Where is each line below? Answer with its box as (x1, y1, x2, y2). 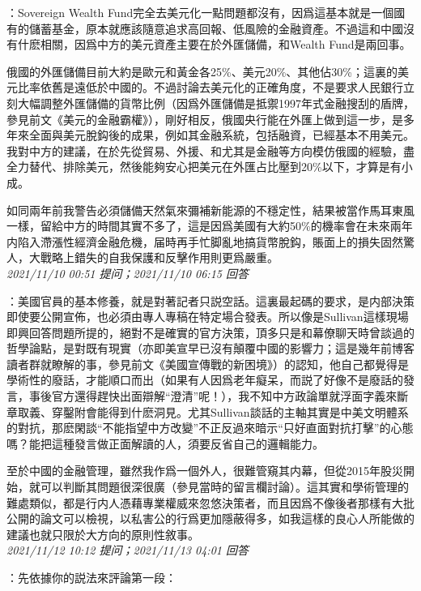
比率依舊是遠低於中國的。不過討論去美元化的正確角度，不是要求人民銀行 (17, 79, 403, 96)
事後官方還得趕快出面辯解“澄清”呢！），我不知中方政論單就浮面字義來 (28, 388, 398, 405)
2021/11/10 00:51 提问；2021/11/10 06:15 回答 (6, 264, 249, 281)
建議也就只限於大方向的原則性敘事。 (6, 525, 199, 542)
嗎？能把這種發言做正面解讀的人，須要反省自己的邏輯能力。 (6, 435, 324, 452)
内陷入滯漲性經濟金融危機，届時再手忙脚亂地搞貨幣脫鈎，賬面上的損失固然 (6, 233, 403, 250)
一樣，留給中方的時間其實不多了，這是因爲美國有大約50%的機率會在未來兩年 (6, 217, 413, 234)
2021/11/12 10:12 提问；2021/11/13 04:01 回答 (6, 542, 249, 559)
